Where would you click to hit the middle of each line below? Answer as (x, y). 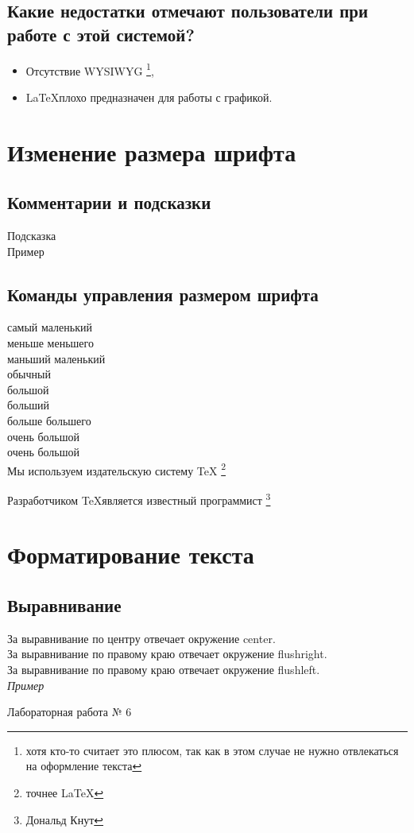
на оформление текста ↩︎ (84, 766)
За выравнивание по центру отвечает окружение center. (141, 638)
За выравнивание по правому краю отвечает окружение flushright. (167, 654)
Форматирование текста (131, 554)
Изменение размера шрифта (152, 151)
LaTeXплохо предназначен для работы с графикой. (149, 97)
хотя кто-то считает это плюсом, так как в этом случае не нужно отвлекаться (212, 750)
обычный (29, 374)
